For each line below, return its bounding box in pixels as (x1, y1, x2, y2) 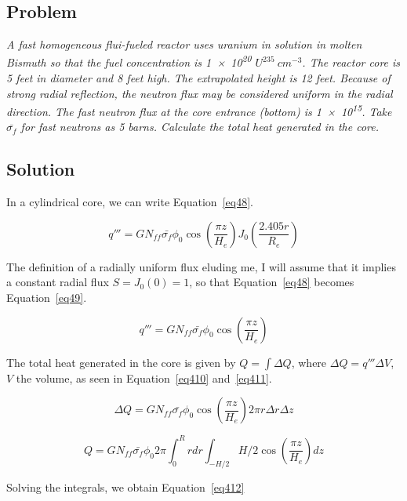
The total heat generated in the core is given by (6, 354, 236, 370)
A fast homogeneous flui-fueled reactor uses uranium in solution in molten (6, 36, 362, 53)
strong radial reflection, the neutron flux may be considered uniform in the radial (6, 85, 393, 101)
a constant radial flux (6, 274, 109, 290)
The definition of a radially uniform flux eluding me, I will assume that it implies (6, 258, 396, 274)
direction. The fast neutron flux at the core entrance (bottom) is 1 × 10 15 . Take (6, 101, 392, 119)
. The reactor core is (302, 54, 401, 71)
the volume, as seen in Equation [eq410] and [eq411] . (16, 369, 272, 386)
